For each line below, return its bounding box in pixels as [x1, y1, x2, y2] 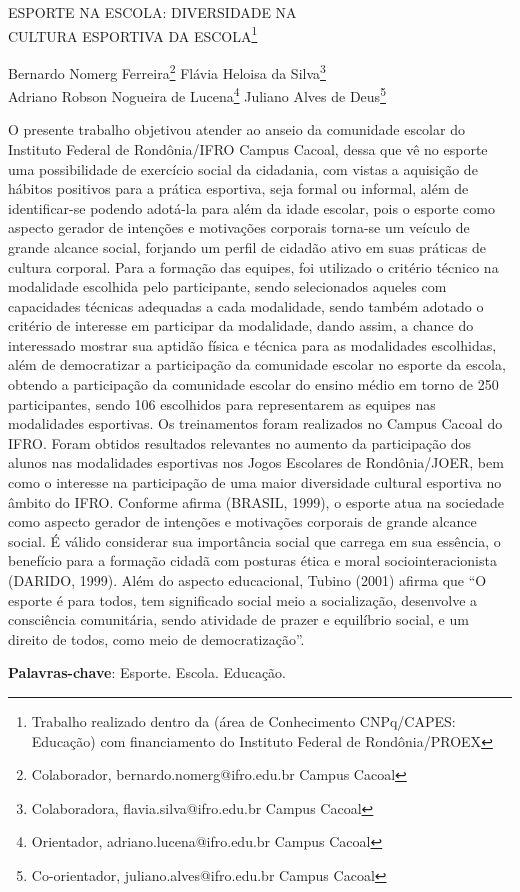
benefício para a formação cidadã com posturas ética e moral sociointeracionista [8, 550, 497, 571]
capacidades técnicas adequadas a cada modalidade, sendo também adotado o [8, 295, 484, 316]
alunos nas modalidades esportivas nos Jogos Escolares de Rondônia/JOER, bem [8, 452, 504, 473]
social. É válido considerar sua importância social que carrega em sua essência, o [8, 530, 501, 551]
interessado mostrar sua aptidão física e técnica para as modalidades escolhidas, [8, 334, 497, 355]
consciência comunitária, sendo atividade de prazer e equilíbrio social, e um [8, 609, 469, 630]
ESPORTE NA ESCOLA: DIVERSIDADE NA [8, 2, 297, 22]
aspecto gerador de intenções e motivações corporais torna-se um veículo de [8, 217, 470, 238]
